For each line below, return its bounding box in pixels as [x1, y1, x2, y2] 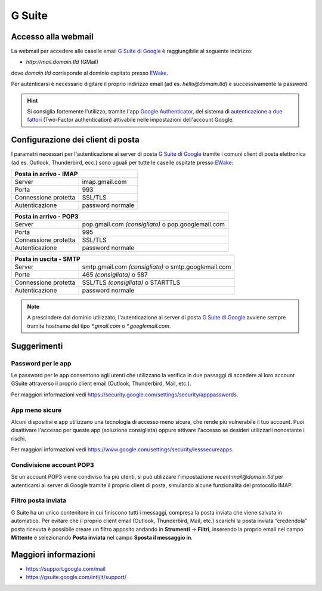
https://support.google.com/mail [26, 565, 106, 572]
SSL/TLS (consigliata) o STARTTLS [82, 278, 181, 287]
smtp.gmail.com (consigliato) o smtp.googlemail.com [82, 263, 231, 271]
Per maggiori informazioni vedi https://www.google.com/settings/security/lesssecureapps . [11, 446, 234, 453]
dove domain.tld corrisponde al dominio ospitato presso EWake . [11, 69, 169, 76]
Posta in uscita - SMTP [14, 255, 80, 263]
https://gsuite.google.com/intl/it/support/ [26, 574, 127, 581]
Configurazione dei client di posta [11, 135, 140, 145]
